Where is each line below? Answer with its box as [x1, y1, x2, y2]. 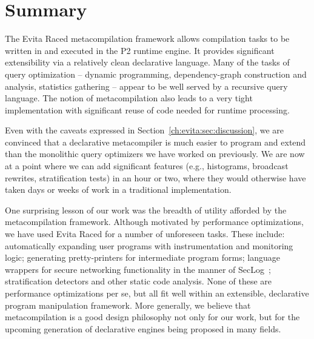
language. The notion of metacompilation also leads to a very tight [5, 92, 253, 104]
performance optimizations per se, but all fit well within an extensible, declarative [5, 287, 309, 299]
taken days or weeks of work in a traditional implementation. [5, 183, 232, 196]
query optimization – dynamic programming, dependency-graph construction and [5, 67, 307, 80]
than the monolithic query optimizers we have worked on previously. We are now [5, 147, 305, 160]
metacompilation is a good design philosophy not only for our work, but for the [5, 310, 300, 323]
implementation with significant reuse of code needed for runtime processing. [5, 103, 290, 116]
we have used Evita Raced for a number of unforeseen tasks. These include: [5, 227, 285, 240]
